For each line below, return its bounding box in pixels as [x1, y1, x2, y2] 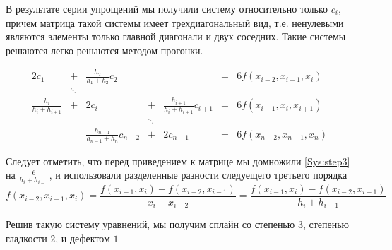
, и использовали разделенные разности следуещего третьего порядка [49, 167, 348, 182]
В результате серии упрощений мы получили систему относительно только [6, 1, 328, 16]
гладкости [6, 231, 47, 246]
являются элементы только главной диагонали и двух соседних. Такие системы [6, 29, 346, 44]
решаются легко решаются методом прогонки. [6, 42, 203, 57]
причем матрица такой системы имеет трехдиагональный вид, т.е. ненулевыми [6, 15, 344, 30]
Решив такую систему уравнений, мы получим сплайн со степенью [6, 217, 295, 232]
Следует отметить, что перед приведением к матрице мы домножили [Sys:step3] [6, 153, 350, 168]
